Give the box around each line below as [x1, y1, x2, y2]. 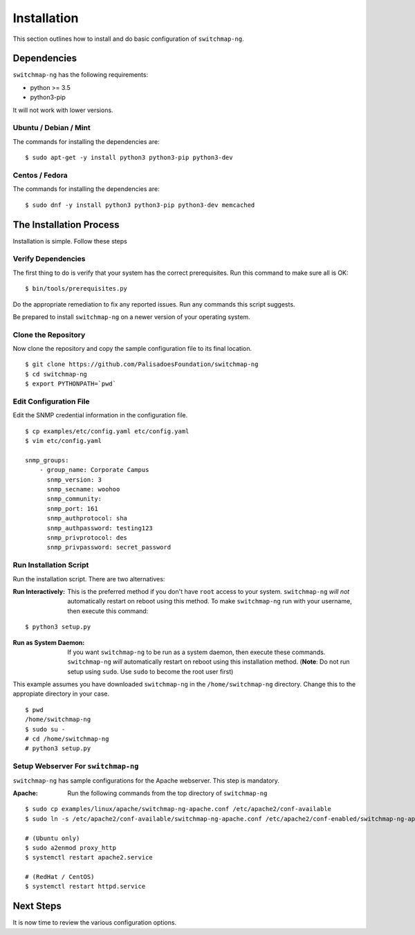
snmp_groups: [25, 456, 69, 464]
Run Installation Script [12, 561, 89, 570]
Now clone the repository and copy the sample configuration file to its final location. [12, 345, 252, 353]
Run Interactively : [12, 587, 66, 595]
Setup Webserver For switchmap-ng [12, 761, 139, 771]
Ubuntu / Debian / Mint [12, 123, 91, 133]
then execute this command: [67, 606, 149, 615]
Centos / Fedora [12, 170, 68, 180]
